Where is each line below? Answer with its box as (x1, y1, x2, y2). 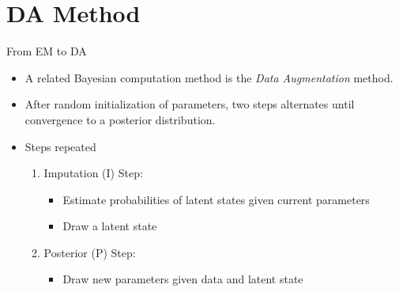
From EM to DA (6, 43, 87, 59)
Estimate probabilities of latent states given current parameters (62, 191, 370, 207)
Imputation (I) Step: (43, 165, 143, 181)
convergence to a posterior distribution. (24, 111, 216, 127)
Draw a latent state (62, 218, 157, 234)
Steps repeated (24, 138, 96, 154)
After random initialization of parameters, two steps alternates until (24, 96, 355, 112)
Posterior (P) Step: (43, 244, 136, 260)
